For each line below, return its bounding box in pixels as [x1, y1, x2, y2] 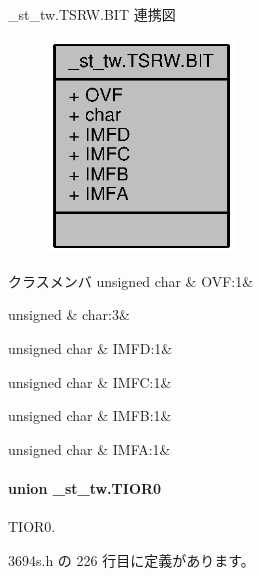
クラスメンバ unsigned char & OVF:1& [8, 270, 254, 291]
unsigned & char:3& [8, 304, 130, 325]
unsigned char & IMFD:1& [8, 337, 173, 358]
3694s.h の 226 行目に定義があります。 [8, 549, 255, 570]
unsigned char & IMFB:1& [8, 405, 172, 426]
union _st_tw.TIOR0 [8, 477, 162, 498]
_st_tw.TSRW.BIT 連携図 [8, 4, 176, 24]
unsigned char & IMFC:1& [8, 371, 172, 392]
